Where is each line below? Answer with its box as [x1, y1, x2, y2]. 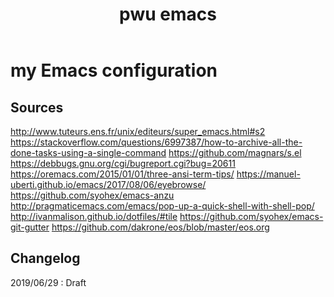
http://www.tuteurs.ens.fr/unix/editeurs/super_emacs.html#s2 [10, 126, 266, 137]
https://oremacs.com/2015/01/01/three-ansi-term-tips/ [10, 168, 235, 180]
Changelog [10, 250, 81, 267]
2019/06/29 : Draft [10, 276, 87, 288]
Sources [10, 99, 64, 116]
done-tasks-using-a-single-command [10, 147, 167, 158]
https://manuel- [236, 168, 301, 180]
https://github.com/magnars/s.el [168, 147, 302, 158]
